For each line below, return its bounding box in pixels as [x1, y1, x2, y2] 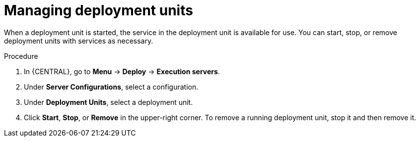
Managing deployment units [4, 2, 193, 19]
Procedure [4, 51, 38, 60]
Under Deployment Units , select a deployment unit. [24, 97, 193, 106]
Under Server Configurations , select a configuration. [24, 82, 199, 91]
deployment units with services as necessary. [4, 36, 153, 45]
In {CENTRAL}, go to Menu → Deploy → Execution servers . [24, 67, 220, 76]
